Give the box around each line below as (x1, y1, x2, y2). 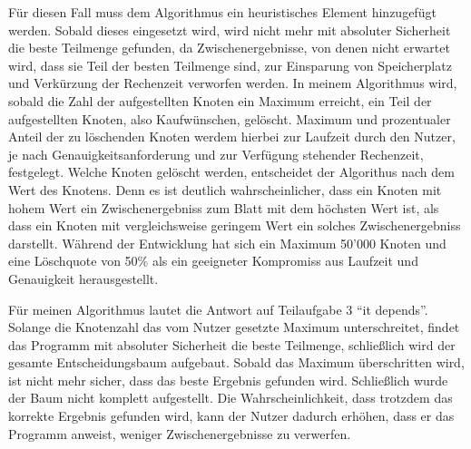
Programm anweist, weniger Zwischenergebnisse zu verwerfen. (8, 424, 351, 443)
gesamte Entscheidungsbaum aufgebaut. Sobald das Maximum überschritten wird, (8, 353, 465, 372)
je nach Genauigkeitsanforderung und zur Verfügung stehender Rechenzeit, (8, 144, 424, 163)
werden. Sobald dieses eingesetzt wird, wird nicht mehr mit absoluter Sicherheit (8, 20, 451, 39)
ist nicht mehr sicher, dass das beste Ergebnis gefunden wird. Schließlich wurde (8, 370, 448, 389)
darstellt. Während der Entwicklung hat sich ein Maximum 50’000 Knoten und (8, 233, 446, 252)
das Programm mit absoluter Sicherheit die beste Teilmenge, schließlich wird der (8, 335, 456, 354)
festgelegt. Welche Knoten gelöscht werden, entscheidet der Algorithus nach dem (8, 162, 455, 181)
